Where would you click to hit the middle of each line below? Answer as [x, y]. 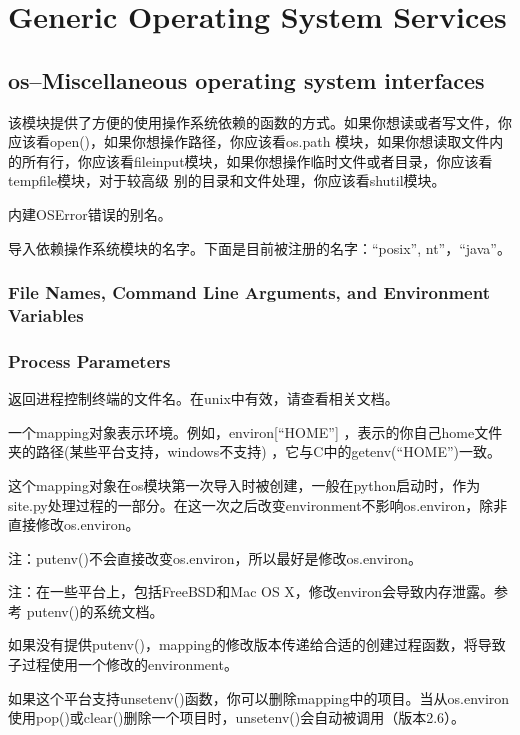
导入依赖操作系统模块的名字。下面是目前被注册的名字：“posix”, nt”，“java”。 [259, 247]
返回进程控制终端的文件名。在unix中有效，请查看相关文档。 [203, 398]
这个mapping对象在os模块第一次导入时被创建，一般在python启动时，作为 [244, 484]
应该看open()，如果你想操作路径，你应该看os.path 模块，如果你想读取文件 [249, 141]
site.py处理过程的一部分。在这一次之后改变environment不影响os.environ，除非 [258, 504]
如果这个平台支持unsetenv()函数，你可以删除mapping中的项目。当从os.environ [259, 697]
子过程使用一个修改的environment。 [123, 664]
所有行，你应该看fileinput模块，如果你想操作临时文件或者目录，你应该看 [257, 160]
